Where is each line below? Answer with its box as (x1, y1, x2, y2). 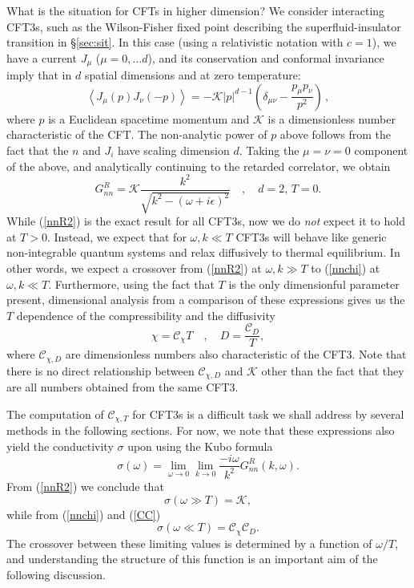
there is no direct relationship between (6, 362, 195, 379)
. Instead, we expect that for (46, 228, 187, 245)
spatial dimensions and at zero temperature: (84, 67, 301, 83)
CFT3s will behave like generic (235, 228, 387, 245)
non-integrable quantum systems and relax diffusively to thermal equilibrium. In (6, 244, 400, 261)
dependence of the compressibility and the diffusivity (16, 306, 275, 323)
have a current (6, 49, 77, 66)
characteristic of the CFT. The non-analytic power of (6, 126, 267, 143)
